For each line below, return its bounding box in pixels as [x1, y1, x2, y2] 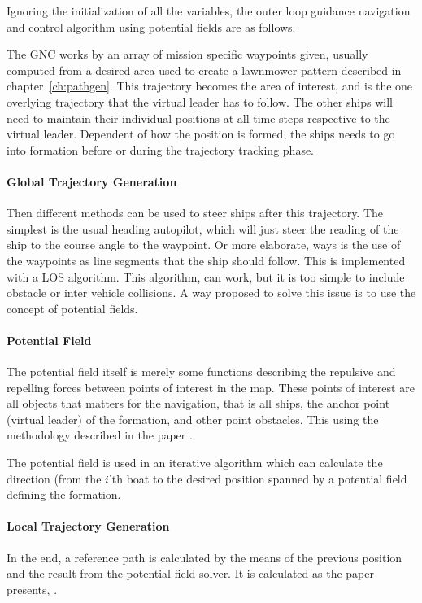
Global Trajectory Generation [7, 173, 177, 190]
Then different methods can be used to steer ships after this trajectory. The [7, 204, 384, 221]
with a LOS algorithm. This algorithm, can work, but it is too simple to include [7, 268, 405, 285]
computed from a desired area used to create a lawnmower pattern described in [7, 61, 402, 78]
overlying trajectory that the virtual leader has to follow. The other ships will [7, 93, 393, 110]
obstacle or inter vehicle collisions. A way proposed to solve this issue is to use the [7, 284, 416, 301]
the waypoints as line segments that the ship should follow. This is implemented [7, 251, 406, 269]
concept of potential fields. [7, 299, 138, 317]
